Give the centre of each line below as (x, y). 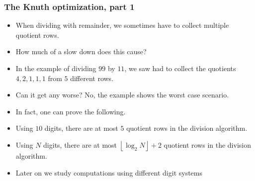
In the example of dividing (56, 68)
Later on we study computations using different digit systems (109, 172)
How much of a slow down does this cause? (81, 51)
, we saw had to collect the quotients (180, 68)
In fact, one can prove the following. (71, 111)
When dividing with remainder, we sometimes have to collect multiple (122, 25)
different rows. (92, 78)
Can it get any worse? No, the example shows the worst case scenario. (122, 95)
